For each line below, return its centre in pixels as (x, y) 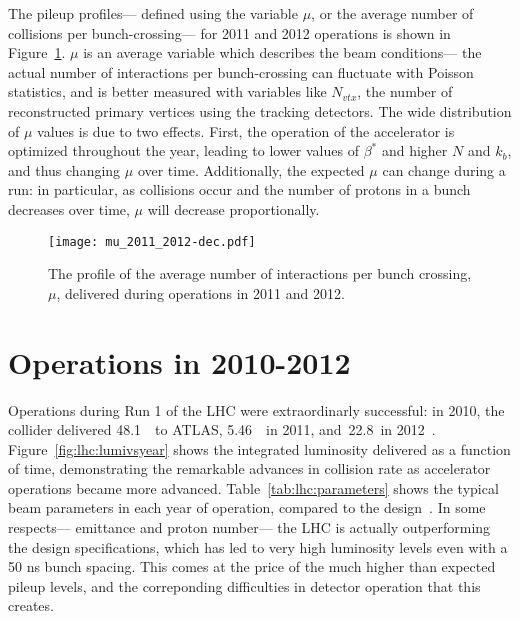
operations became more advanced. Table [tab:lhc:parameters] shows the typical (253, 487)
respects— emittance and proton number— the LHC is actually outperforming (249, 527)
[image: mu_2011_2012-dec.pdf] (152, 241)
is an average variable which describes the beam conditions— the (282, 52)
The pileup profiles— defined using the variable (153, 13)
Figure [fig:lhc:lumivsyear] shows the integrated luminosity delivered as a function (259, 448)
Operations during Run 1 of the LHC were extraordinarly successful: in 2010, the (256, 409)
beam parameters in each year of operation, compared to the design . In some (247, 507)
